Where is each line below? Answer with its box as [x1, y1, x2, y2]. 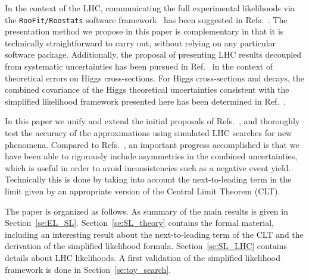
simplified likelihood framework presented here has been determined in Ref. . [5, 95, 286, 107]
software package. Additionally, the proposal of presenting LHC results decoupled [5, 48, 302, 61]
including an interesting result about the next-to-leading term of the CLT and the [5, 228, 304, 240]
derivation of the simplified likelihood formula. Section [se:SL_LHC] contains [5, 240, 288, 252]
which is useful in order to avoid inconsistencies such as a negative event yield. [5, 161, 291, 174]
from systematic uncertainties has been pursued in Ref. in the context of [5, 60, 273, 73]
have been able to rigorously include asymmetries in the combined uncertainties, [5, 150, 298, 162]
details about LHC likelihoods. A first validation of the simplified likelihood [5, 251, 280, 263]
